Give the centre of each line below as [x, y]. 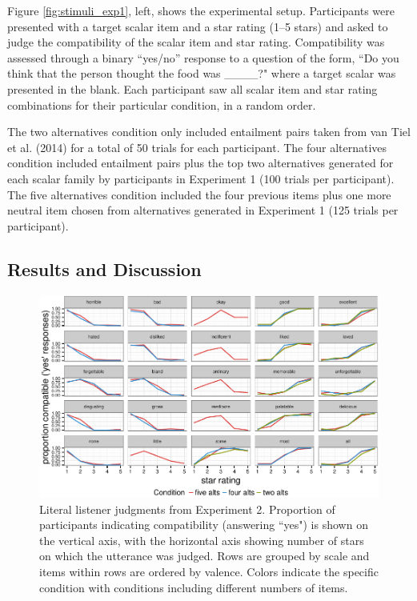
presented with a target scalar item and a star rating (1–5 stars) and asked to [198, 26]
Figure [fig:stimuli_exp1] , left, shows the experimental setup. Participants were [201, 10]
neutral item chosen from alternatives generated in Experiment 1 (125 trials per [203, 210]
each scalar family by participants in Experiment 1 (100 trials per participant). [201, 178]
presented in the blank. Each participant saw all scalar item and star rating [192, 88]
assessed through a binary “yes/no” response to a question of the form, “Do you [203, 57]
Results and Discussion [104, 268]
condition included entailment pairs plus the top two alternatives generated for [200, 163]
